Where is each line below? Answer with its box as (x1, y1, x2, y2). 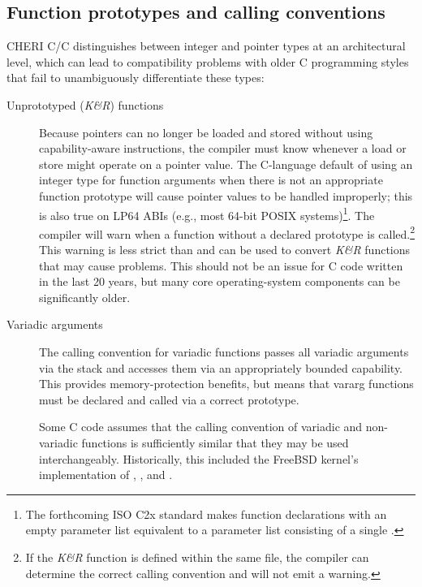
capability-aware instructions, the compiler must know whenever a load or (39, 140, 407, 157)
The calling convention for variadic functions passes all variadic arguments (39, 343, 409, 360)
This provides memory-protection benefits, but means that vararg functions (39, 375, 414, 392)
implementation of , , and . (39, 466, 173, 483)
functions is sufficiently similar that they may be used (81, 434, 349, 451)
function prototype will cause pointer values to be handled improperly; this (39, 187, 413, 204)
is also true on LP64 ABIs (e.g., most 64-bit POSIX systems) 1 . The (39, 204, 375, 223)
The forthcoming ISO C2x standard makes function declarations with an (25, 505, 387, 522)
